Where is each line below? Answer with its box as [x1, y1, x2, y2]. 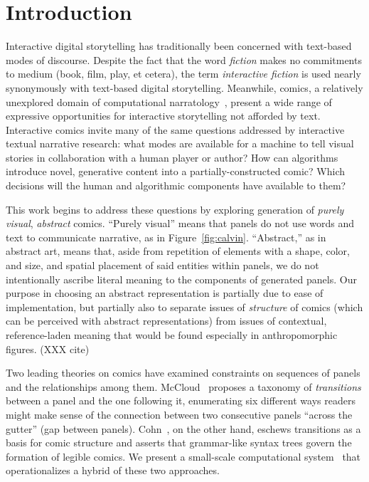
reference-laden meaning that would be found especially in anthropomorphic [6, 328, 338, 342]
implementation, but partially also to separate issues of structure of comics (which [6, 299, 363, 314]
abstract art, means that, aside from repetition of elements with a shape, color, [6, 243, 350, 258]
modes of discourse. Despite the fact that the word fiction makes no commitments [6, 52, 362, 67]
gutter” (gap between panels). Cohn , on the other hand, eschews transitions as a [6, 421, 361, 436]
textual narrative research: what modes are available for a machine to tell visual [6, 136, 354, 151]
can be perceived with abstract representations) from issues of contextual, [6, 313, 327, 328]
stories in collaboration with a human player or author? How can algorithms [6, 150, 338, 164]
